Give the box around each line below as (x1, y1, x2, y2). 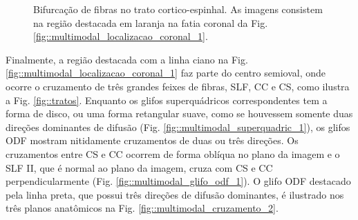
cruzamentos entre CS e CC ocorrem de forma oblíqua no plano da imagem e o (6, 146, 340, 161)
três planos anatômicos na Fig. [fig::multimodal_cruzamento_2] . (6, 201, 279, 215)
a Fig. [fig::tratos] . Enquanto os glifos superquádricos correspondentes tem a (6, 92, 328, 107)
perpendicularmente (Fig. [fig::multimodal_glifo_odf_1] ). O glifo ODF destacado (6, 174, 351, 188)
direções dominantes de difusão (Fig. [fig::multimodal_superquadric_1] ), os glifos (6, 119, 350, 134)
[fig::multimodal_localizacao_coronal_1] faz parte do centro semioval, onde (6, 66, 326, 80)
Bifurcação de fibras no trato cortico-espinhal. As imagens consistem (33, 2, 323, 16)
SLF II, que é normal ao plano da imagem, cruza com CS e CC (6, 160, 273, 174)
